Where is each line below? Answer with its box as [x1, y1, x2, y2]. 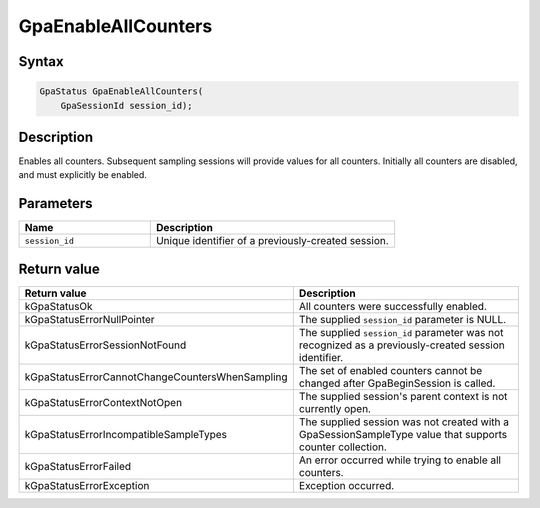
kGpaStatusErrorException [24, 478, 150, 492]
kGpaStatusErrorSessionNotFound [24, 338, 187, 352]
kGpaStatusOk [24, 299, 94, 313]
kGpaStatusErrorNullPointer [24, 312, 155, 326]
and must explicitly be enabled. [18, 169, 147, 181]
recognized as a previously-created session [298, 338, 505, 352]
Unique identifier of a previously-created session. [155, 234, 389, 248]
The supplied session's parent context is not [298, 389, 508, 403]
